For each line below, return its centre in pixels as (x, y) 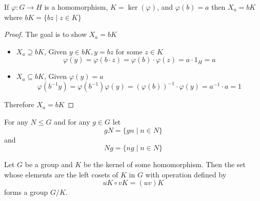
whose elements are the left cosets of (61, 174)
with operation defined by (186, 174)
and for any (72, 122)
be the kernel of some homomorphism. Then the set (165, 164)
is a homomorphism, (76, 7)
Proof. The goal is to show (46, 34)
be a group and (49, 164)
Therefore (19, 104)
